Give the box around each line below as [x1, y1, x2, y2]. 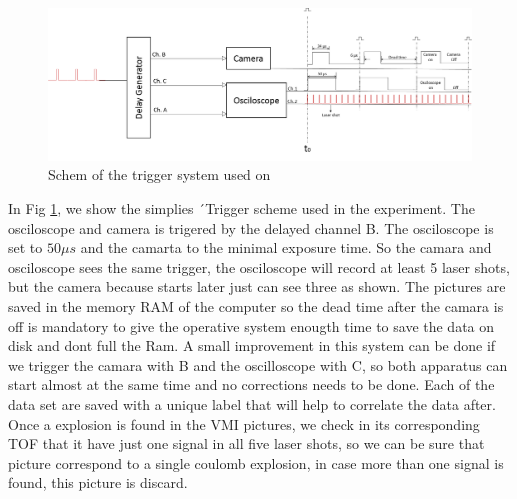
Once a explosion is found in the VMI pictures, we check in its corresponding [8, 413, 480, 434]
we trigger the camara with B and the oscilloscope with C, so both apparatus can [8, 354, 508, 375]
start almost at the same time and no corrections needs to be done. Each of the [8, 374, 495, 395]
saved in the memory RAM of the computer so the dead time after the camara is [8, 295, 504, 316]
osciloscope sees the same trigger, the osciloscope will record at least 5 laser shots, [8, 256, 510, 277]
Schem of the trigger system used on [48, 164, 271, 185]
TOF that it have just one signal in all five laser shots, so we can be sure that [8, 433, 485, 454]
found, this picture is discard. [8, 472, 188, 493]
